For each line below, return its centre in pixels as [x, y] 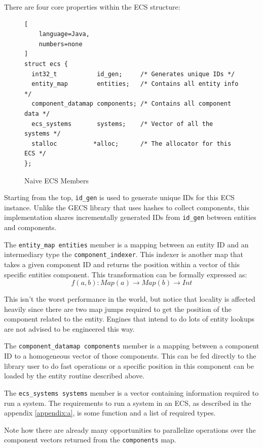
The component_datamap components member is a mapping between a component [132, 346]
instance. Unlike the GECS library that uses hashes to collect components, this [127, 207]
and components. [30, 227]
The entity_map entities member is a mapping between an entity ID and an [126, 244]
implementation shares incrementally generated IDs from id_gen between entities [130, 217]
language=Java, [64, 34]
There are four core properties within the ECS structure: [92, 7]
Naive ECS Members [57, 180]
